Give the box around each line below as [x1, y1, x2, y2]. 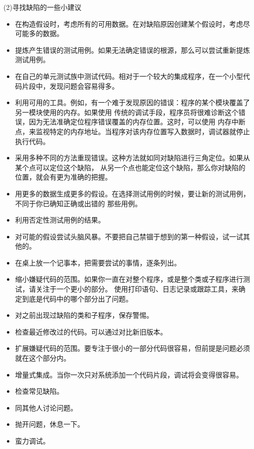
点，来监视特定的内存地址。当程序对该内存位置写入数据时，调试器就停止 [15, 126, 250, 136]
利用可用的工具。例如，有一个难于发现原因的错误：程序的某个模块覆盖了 [15, 97, 250, 108]
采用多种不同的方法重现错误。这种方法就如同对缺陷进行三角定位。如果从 [15, 152, 250, 163]
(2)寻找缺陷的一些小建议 [3, 2, 81, 12]
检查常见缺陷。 [15, 386, 64, 396]
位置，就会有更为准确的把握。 [15, 172, 112, 182]
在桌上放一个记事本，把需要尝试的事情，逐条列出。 [15, 257, 181, 267]
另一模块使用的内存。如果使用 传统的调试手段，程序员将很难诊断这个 [15, 107, 239, 117]
